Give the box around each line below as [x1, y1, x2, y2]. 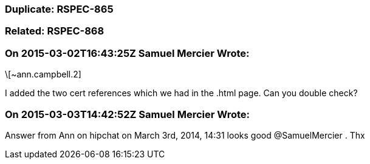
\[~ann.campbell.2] [5, 69, 81, 80]
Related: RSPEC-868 [5, 25, 104, 38]
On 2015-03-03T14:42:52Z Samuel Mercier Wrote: [5, 108, 250, 120]
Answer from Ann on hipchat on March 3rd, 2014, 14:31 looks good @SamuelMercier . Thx [5, 130, 365, 140]
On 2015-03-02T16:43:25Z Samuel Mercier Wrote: [5, 47, 250, 59]
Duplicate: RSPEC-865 [5, 3, 114, 15]
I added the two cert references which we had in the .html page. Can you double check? [5, 88, 358, 99]
